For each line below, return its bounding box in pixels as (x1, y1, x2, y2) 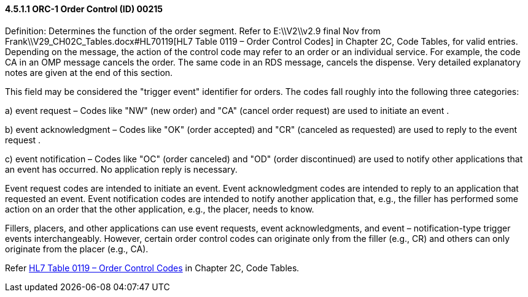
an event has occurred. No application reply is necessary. (5, 164, 238, 175)
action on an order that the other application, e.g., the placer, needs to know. (5, 203, 314, 214)
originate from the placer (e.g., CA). (5, 243, 149, 254)
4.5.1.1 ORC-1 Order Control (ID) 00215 (5, 4, 163, 14)
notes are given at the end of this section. (5, 67, 173, 78)
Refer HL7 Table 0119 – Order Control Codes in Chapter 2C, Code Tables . (5, 262, 300, 273)
